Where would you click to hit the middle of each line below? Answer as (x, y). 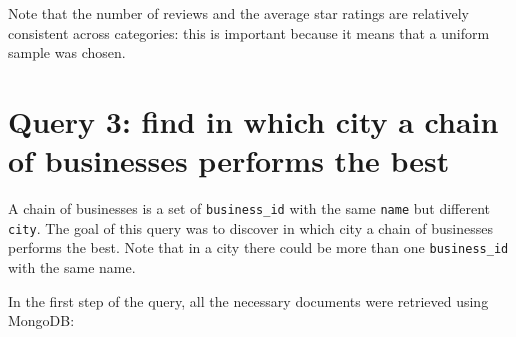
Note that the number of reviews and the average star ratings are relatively (238, 13)
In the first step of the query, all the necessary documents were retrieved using (248, 300)
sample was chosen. (67, 52)
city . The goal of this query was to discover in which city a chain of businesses (250, 227)
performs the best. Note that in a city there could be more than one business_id (258, 247)
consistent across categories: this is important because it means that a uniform (249, 32)
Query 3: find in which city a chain (253, 120)
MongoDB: (41, 320)
